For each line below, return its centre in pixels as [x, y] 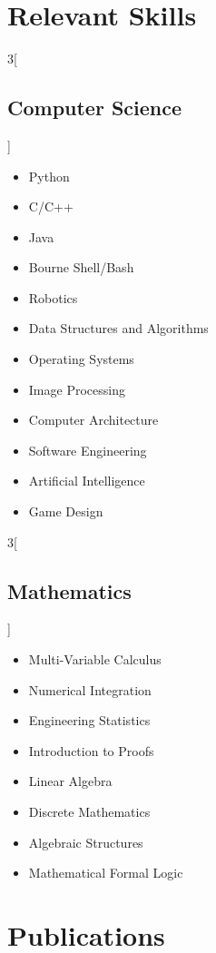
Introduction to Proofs [91, 750]
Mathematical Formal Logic [106, 873]
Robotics [53, 297]
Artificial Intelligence [87, 481]
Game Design [66, 511]
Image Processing [77, 389]
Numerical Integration [90, 689]
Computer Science [95, 108]
